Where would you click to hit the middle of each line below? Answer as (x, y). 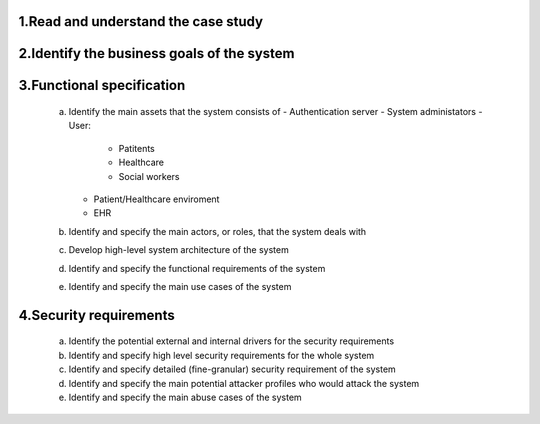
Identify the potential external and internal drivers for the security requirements (231, 341)
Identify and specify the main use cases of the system (180, 286)
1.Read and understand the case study (141, 21)
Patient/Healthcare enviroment (156, 199)
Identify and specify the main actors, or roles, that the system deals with (217, 231)
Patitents (136, 148)
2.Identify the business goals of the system (156, 53)
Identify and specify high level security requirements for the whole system (221, 355)
